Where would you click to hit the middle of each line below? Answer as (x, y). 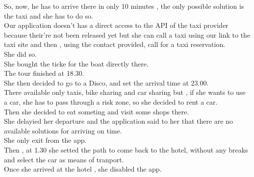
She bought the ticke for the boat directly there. (76, 63)
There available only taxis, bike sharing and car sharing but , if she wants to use (125, 92)
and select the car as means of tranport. (64, 159)
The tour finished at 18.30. (44, 73)
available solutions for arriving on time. (63, 130)
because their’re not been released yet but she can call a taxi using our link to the (127, 34)
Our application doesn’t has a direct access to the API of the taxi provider (116, 25)
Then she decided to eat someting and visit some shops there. (97, 111)
